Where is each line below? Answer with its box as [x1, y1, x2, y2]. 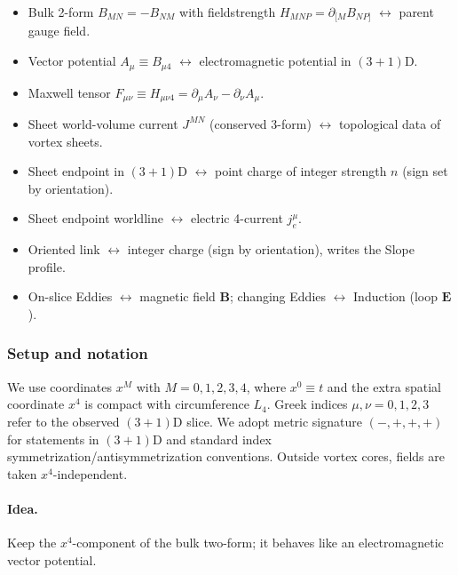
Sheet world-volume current [28, 114, 178, 132]
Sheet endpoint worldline [28, 209, 163, 228]
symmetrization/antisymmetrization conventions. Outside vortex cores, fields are [7, 447, 445, 466]
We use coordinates [7, 377, 113, 395]
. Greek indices [266, 395, 348, 413]
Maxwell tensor [28, 83, 111, 101]
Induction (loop [353, 287, 438, 306]
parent [399, 3, 434, 20]
